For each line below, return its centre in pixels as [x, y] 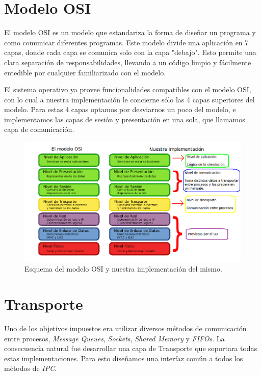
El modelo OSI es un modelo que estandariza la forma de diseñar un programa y [130, 32]
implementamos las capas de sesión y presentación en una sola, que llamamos [125, 119]
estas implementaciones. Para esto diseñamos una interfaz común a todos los [124, 358]
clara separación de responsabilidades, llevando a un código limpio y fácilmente [128, 62]
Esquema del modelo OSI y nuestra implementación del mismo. [123, 269]
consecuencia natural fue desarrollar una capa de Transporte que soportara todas [131, 348]
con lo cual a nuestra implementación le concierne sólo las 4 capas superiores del [129, 99]
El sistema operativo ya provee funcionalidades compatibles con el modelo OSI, [128, 89]
